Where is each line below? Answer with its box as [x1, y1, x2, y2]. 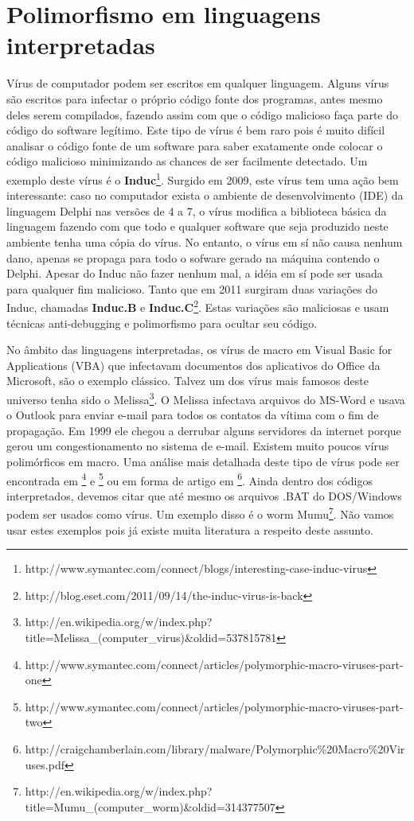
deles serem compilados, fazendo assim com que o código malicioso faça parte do [6, 106, 399, 123]
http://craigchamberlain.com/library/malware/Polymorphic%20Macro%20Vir [25, 740, 405, 757]
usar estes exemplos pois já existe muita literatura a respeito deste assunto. [6, 521, 373, 538]
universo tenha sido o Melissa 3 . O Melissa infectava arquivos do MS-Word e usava [6, 388, 405, 407]
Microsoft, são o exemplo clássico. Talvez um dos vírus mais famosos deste [6, 372, 369, 389]
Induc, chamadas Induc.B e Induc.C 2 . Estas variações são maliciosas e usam [6, 297, 389, 315]
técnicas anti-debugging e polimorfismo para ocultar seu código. [6, 314, 318, 331]
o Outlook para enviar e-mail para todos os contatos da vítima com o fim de [6, 407, 379, 423]
